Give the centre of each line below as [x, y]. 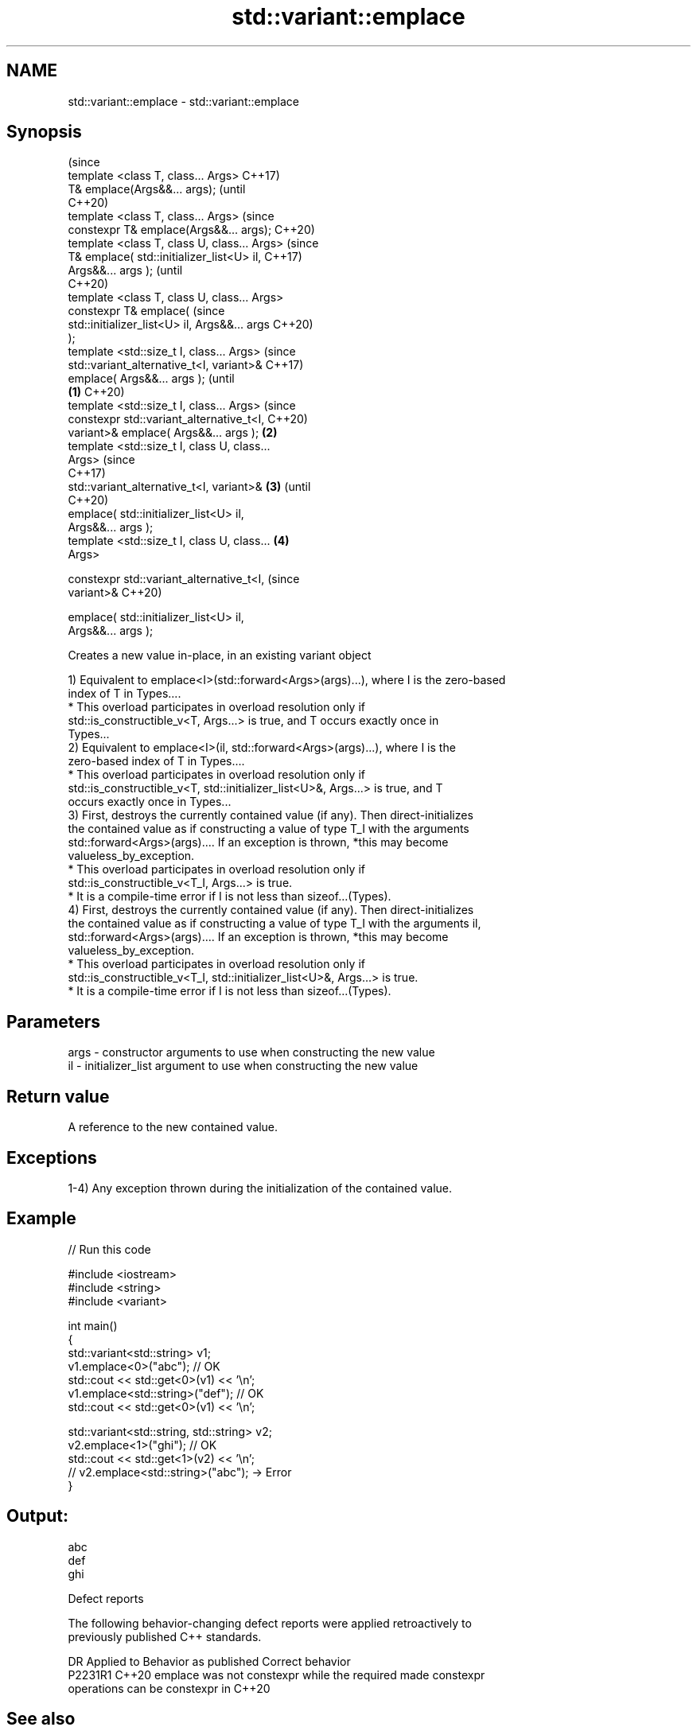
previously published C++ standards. [165, 1636]
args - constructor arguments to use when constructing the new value [251, 1052]
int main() [93, 1325]
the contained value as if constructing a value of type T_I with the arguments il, [275, 924]
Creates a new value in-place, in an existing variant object [220, 655]
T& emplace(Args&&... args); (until [157, 189]
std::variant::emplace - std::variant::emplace [183, 101]
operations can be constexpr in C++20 [169, 1688]
